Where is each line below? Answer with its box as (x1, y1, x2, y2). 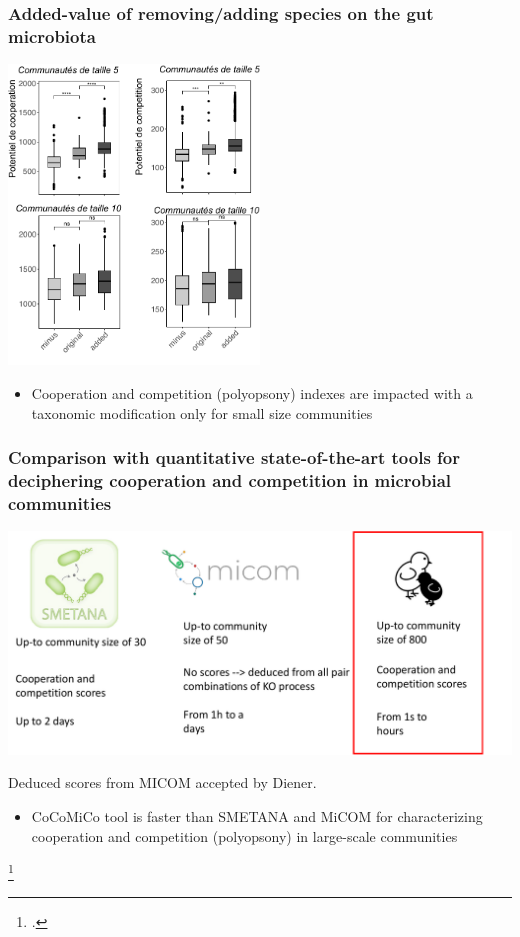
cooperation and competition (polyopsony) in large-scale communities (31, 825, 458, 846)
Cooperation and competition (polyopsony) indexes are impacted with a (31, 383, 473, 404)
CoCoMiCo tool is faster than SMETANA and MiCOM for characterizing (31, 805, 483, 826)
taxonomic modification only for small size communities (31, 402, 373, 423)
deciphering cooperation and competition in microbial (8, 468, 452, 493)
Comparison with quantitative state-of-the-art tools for (8, 445, 461, 470)
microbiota (8, 23, 96, 48)
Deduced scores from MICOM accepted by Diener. (8, 772, 317, 793)
